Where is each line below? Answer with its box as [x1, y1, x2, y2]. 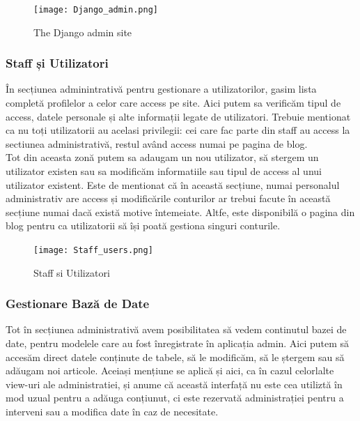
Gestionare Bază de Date [6, 295, 150, 312]
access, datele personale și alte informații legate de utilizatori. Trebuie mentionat [6, 109, 351, 123]
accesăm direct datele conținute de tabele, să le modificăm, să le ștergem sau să [6, 349, 345, 364]
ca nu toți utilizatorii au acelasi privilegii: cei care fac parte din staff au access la [6, 123, 350, 137]
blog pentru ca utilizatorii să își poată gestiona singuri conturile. [6, 218, 281, 233]
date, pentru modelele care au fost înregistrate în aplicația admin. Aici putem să [6, 336, 350, 351]
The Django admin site [33, 24, 132, 39]
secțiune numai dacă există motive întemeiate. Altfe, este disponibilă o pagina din [6, 204, 355, 219]
